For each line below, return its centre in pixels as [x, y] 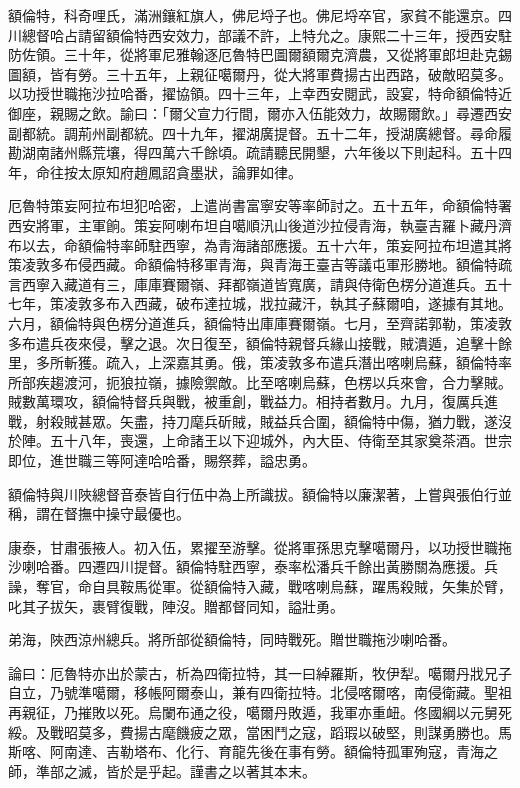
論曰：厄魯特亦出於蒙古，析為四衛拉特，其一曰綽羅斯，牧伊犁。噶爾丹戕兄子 [260, 672]
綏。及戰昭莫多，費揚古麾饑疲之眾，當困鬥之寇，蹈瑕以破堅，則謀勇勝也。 [253, 731]
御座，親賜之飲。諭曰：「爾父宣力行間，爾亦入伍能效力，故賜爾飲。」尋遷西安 [260, 112]
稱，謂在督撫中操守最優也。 [99, 513]
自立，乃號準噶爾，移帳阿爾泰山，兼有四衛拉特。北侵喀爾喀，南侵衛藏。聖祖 [260, 692]
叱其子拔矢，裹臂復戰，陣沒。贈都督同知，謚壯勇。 [176, 605]
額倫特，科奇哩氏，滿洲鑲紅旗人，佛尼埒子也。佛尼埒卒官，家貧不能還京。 [253, 15]
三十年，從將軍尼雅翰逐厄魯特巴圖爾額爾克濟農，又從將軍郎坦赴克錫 [287, 54]
